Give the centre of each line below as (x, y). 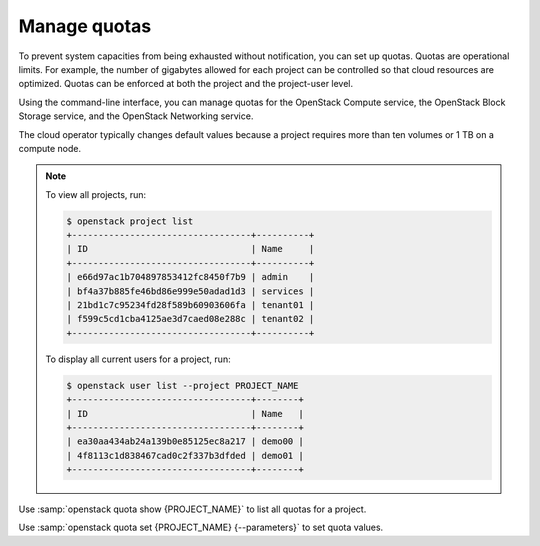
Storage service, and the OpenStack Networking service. (136, 116)
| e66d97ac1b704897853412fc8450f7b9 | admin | (190, 277)
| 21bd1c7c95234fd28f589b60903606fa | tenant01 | (190, 305)
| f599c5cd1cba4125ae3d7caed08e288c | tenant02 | (190, 319)
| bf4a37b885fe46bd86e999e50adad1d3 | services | (190, 291)
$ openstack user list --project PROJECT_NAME (182, 385)
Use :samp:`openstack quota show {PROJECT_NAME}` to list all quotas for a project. (192, 509)
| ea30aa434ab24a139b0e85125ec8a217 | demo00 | (185, 441)
